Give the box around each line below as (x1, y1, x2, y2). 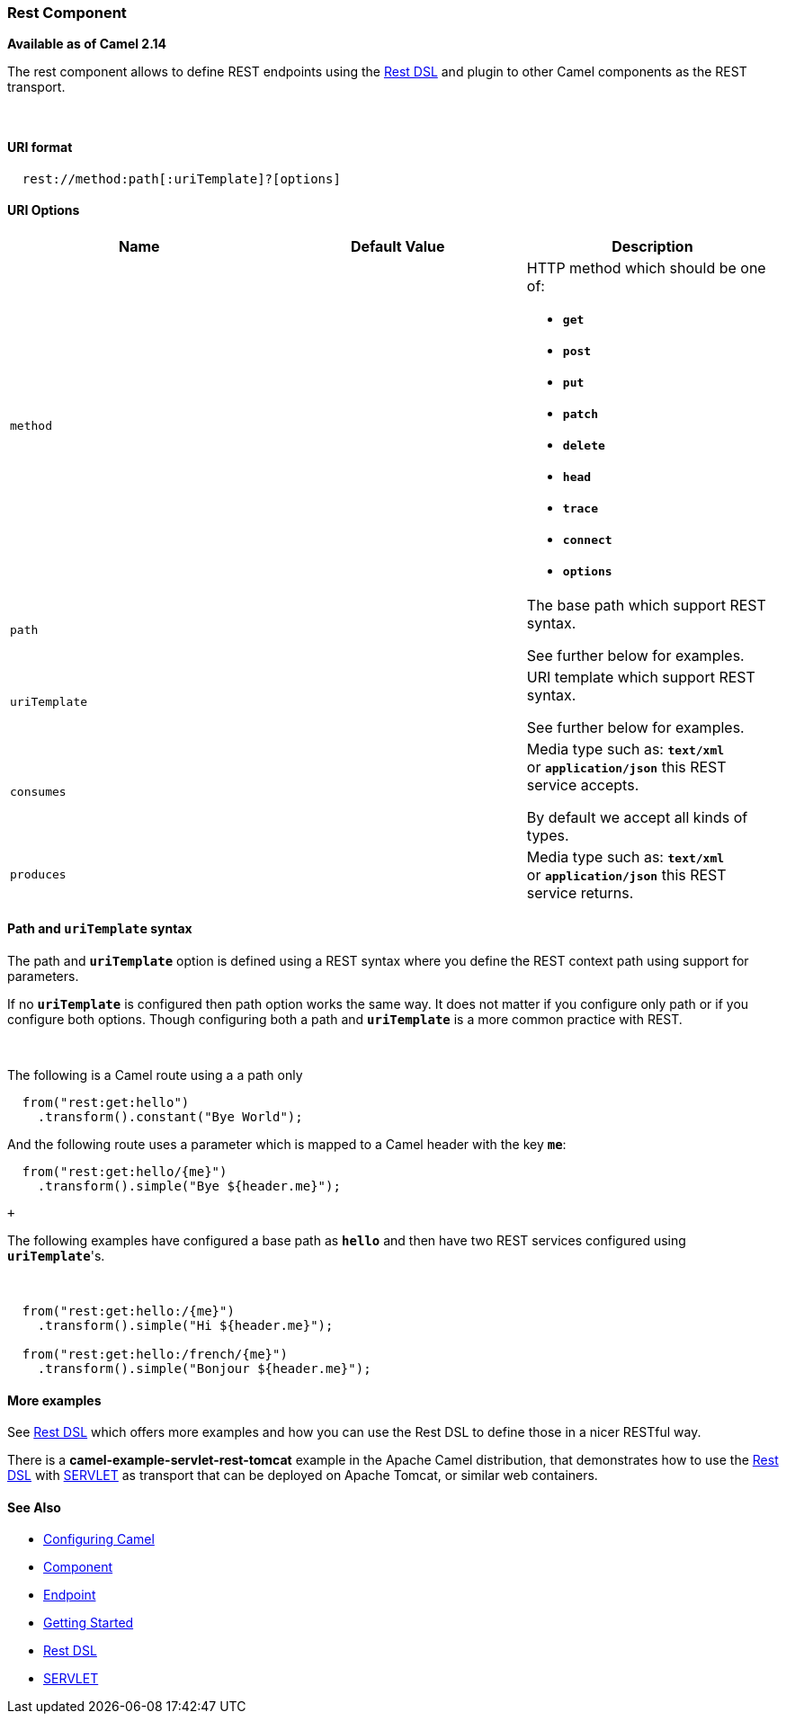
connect (562, 532, 612, 547)
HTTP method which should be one (526, 258, 766, 277)
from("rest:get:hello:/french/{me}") (22, 1347, 288, 1362)
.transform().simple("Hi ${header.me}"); (37, 1318, 334, 1333)
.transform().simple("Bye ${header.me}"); (37, 1179, 341, 1194)
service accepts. (526, 775, 639, 794)
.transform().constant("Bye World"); (37, 1110, 303, 1125)
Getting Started (43, 1615, 134, 1631)
